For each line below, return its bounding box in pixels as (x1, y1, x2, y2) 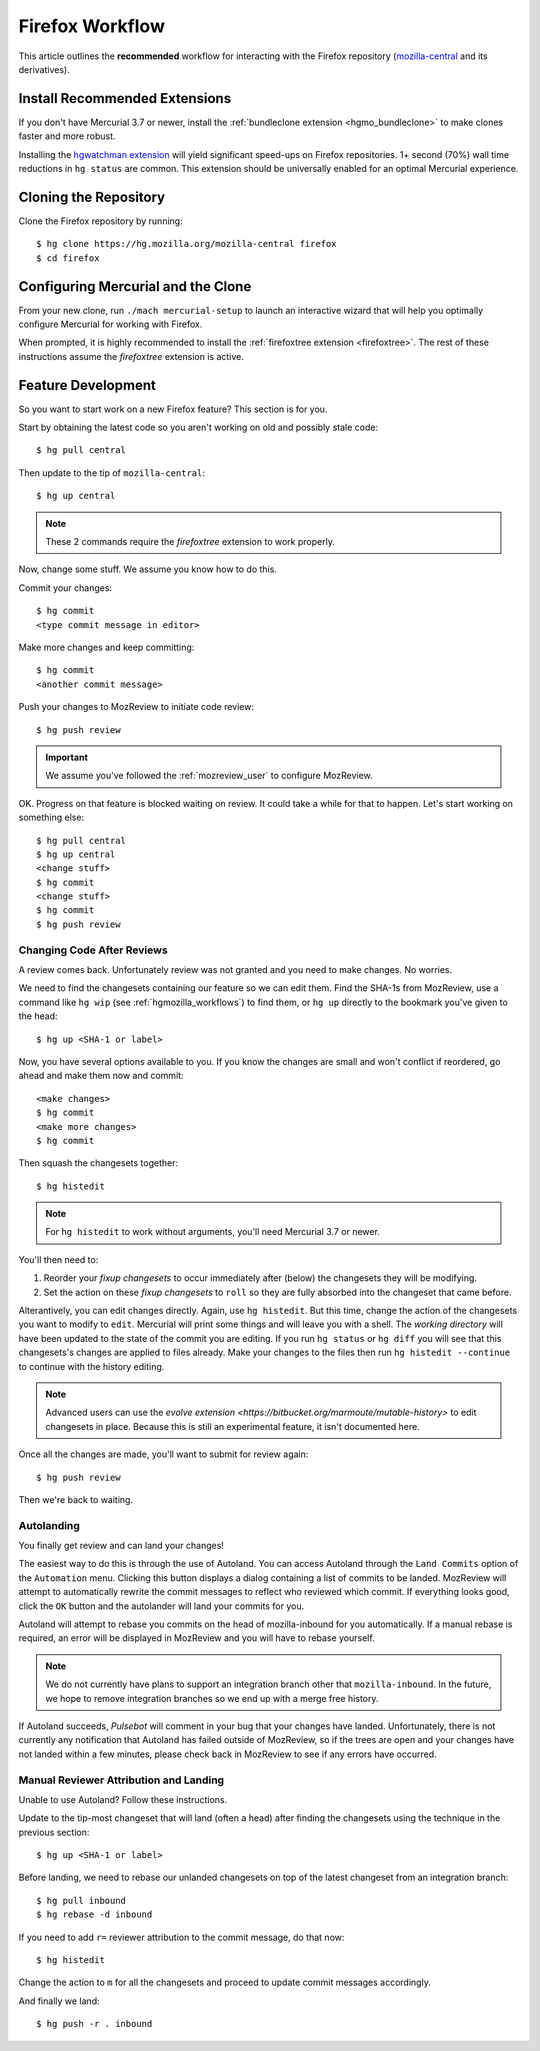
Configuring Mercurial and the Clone (18, 278, 252, 295)
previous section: (18, 1826, 90, 1838)
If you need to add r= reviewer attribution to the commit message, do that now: (18, 1931, 345, 1943)
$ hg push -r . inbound (36, 2018, 153, 2030)
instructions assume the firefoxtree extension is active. (18, 350, 245, 362)
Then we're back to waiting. (18, 1493, 134, 1505)
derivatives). (18, 63, 70, 75)
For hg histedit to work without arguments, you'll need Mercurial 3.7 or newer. (45, 1226, 380, 1238)
